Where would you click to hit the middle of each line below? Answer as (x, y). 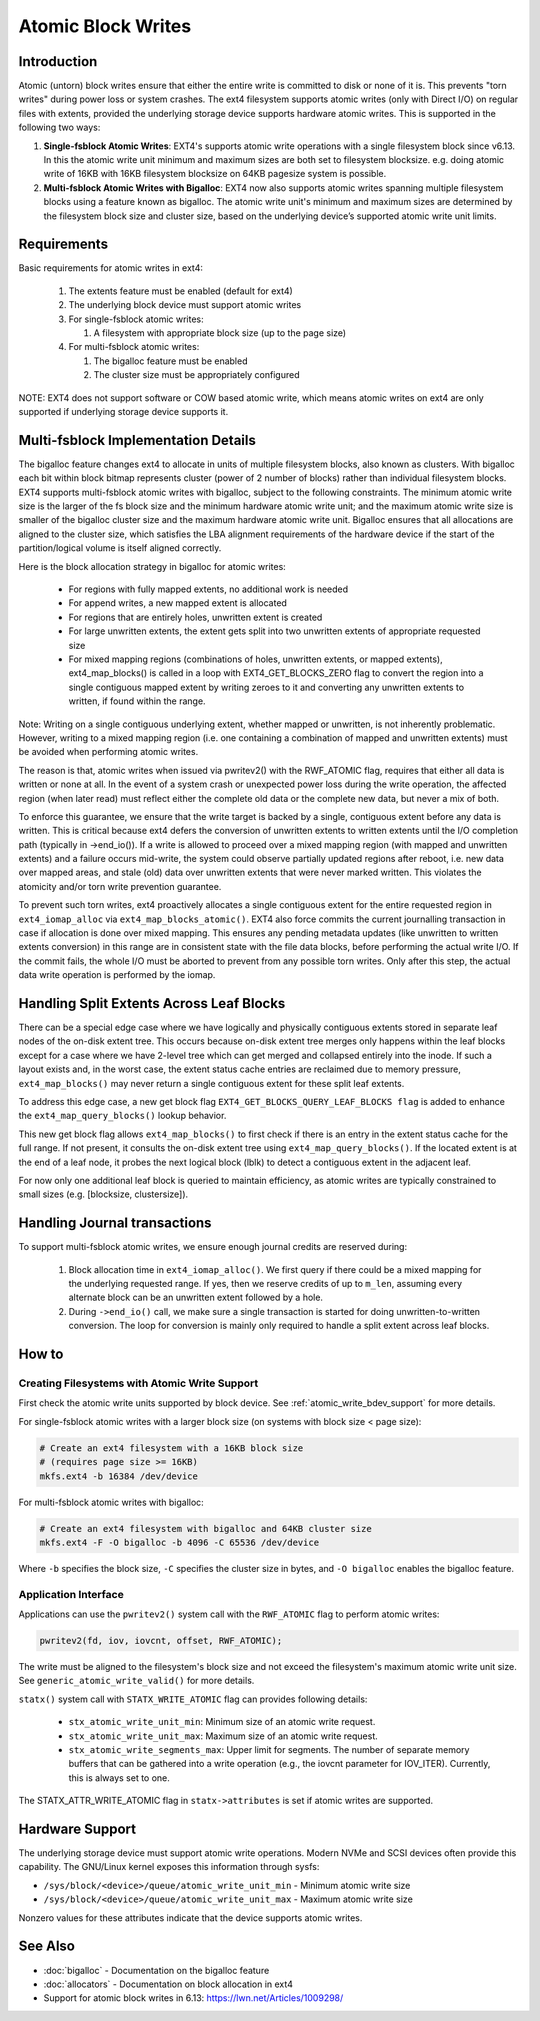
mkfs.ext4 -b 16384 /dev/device (119, 1476)
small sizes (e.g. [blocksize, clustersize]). (103, 1194)
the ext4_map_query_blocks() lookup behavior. (122, 1116)
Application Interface (71, 1594)
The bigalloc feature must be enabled (170, 361)
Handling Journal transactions (115, 1223)
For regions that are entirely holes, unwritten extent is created (195, 617)
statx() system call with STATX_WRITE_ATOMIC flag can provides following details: (193, 1699)
